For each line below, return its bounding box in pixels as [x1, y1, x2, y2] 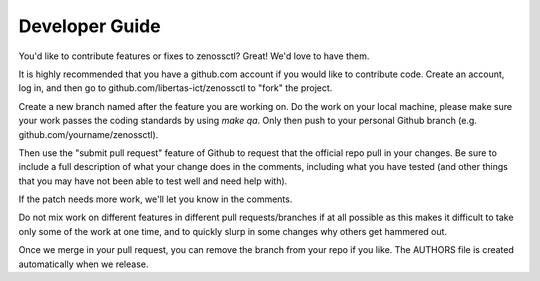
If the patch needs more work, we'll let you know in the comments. [18, 193, 293, 205]
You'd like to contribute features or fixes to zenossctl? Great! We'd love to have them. [18, 50, 370, 62]
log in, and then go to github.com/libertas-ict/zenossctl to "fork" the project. [18, 82, 333, 94]
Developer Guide [18, 15, 161, 37]
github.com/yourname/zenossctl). [18, 128, 159, 140]
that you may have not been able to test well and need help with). [18, 175, 288, 187]
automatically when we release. [18, 258, 149, 270]
